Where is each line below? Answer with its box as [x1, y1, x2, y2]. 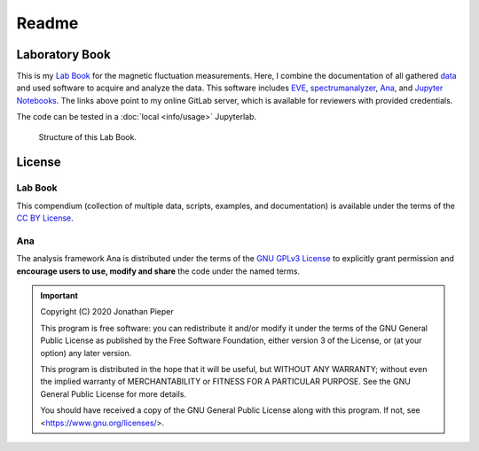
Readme [16, 13, 79, 33]
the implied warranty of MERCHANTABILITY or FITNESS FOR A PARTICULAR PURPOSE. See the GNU [40, 377, 412, 387]
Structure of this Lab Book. [38, 131, 137, 142]
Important [40, 291, 79, 301]
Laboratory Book [16, 47, 111, 62]
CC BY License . [16, 213, 75, 223]
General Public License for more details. [40, 388, 186, 399]
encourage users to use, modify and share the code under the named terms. [16, 266, 301, 276]
